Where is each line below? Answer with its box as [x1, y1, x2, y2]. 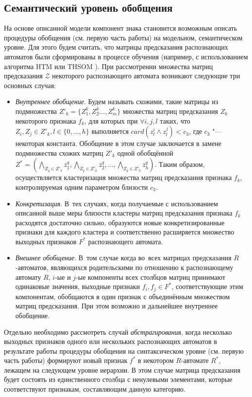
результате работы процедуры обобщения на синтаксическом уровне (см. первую [4, 345, 244, 356]
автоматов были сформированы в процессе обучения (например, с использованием [4, 51, 248, 61]
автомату [15, 271, 41, 282]
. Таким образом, [154, 159, 205, 169]
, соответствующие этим [171, 281, 243, 291]
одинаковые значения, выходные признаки [15, 281, 140, 291]
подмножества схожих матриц [15, 147, 103, 158]
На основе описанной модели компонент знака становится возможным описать [4, 23, 237, 33]
